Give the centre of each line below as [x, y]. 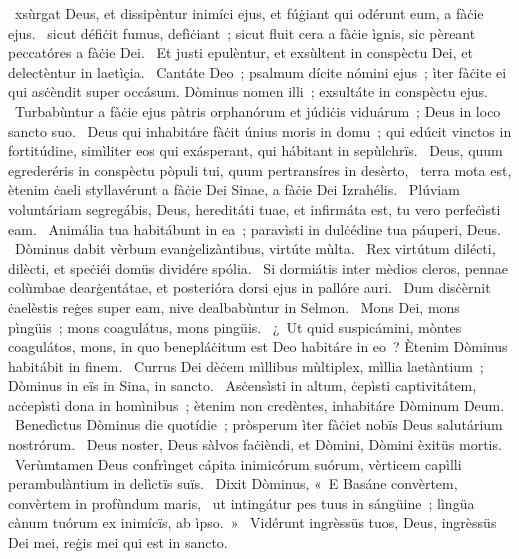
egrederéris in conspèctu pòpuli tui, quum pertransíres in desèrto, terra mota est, [260, 169]
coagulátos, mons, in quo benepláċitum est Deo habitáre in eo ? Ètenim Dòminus [258, 346]
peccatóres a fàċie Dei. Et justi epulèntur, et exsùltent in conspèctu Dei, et [240, 52]
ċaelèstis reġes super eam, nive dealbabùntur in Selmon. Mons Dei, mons [234, 306]
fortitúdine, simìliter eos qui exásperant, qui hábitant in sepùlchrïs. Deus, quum [255, 150]
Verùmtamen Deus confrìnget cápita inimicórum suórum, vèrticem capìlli [238, 463]
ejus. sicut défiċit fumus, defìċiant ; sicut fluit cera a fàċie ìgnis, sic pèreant [242, 32]
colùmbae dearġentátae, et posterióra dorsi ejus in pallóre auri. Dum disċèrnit [249, 287]
